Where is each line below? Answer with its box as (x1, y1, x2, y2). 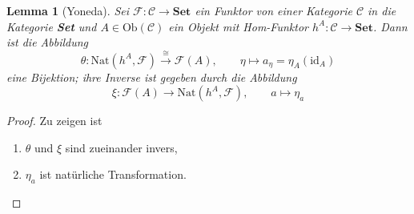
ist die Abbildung (6, 34, 89, 50)
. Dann (372, 18, 408, 34)
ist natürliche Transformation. (39, 166, 187, 183)
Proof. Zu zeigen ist (6, 112, 102, 129)
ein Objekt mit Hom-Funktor (168, 18, 308, 34)
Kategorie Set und (6, 18, 97, 34)
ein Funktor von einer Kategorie (195, 2, 352, 18)
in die (368, 2, 396, 18)
